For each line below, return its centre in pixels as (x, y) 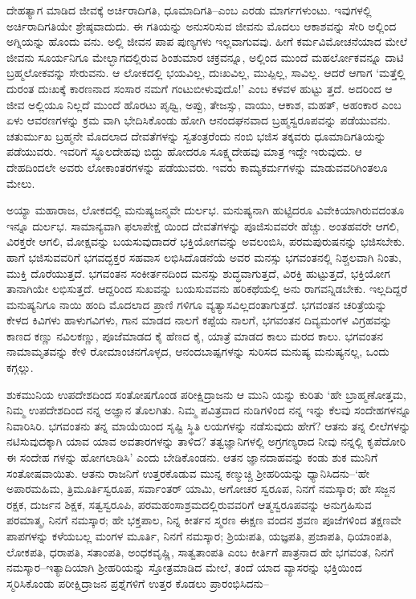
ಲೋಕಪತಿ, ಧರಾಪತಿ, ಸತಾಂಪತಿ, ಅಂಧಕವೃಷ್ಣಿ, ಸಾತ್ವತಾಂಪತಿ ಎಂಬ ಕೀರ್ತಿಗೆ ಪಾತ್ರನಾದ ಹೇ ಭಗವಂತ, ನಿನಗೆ (200, 551)
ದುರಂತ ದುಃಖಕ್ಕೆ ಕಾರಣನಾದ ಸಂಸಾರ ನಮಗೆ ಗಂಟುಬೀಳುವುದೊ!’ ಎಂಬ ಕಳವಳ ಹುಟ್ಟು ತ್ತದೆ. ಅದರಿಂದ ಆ (200, 88)
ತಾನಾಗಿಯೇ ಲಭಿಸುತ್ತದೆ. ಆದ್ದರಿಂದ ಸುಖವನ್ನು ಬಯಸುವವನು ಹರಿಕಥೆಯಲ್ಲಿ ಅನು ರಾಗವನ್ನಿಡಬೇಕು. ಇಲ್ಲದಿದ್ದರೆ (207, 289)
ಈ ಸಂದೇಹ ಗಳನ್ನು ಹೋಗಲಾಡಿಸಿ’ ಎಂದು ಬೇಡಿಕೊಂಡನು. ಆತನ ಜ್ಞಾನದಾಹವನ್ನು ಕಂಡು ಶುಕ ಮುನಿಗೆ (192, 457)
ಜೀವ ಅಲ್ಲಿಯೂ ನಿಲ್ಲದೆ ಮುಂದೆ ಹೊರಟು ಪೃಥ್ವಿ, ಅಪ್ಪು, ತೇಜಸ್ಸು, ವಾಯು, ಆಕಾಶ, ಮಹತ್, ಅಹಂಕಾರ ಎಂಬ (204, 104)
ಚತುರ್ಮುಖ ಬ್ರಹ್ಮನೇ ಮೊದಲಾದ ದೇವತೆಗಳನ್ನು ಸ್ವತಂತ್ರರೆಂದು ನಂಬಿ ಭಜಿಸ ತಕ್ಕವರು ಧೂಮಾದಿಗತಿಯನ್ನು (196, 135)
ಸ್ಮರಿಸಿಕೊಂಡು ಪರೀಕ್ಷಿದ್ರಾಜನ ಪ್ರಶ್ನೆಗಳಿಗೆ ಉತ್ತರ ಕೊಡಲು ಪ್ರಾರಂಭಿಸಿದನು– (138, 583)
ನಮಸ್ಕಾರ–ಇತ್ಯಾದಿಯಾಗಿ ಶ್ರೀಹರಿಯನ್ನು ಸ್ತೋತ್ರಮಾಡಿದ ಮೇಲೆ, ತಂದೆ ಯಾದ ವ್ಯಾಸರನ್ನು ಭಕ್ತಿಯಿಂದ (184, 567)
